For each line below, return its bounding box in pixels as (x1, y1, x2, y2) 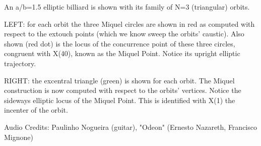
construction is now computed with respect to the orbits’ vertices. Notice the (4, 85, 241, 95)
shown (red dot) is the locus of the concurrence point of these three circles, (4, 38, 235, 48)
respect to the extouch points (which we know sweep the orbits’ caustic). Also (4, 28, 244, 39)
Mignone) (4, 131, 33, 142)
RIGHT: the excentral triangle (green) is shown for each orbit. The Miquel (4, 75, 235, 85)
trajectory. (4, 58, 36, 68)
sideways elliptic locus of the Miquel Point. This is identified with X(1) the (4, 94, 235, 105)
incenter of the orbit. (4, 105, 68, 115)
